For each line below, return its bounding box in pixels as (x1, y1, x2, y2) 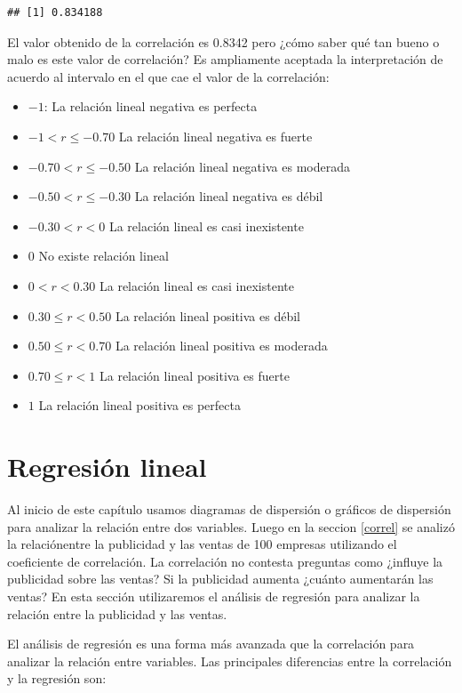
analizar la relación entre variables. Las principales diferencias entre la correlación (7, 651, 452, 670)
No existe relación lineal (38, 246, 169, 265)
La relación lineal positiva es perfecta (38, 396, 241, 415)
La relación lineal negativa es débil (134, 187, 323, 205)
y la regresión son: (7, 669, 107, 688)
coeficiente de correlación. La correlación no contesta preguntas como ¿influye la (7, 552, 443, 570)
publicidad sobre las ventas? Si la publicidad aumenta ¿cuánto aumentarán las (7, 569, 434, 588)
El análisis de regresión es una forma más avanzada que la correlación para (7, 634, 415, 653)
